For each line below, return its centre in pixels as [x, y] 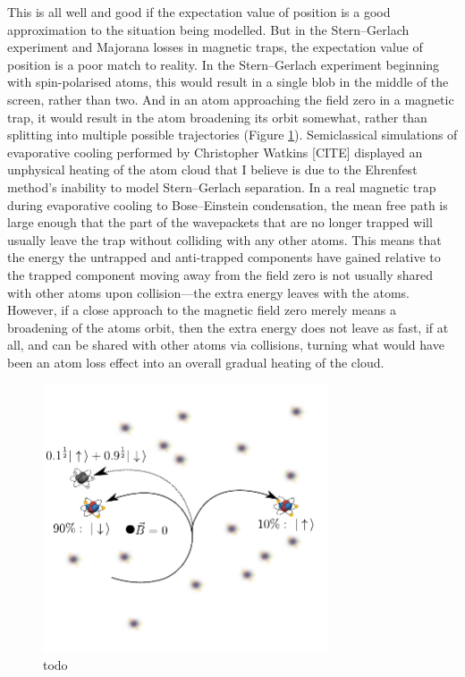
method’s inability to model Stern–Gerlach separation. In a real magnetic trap [222, 186]
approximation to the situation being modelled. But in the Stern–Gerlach [208, 29]
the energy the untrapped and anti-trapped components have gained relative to [224, 257]
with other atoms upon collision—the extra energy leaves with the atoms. [208, 292]
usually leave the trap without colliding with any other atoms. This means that [224, 239]
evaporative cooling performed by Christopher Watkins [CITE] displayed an [215, 152]
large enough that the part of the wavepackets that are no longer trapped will [220, 222]
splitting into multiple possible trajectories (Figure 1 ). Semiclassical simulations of [232, 135]
